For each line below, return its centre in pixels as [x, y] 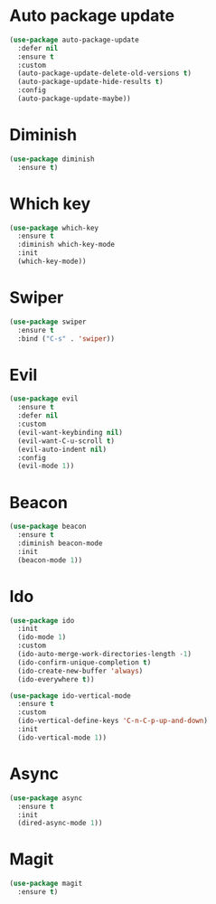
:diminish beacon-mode [60, 543]
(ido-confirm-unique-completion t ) [85, 662]
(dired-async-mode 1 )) [60, 824]
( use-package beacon [48, 527]
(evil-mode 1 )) [46, 466]
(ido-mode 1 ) [42, 637]
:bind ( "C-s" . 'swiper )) [66, 339]
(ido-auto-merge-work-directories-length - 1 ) [105, 654]
